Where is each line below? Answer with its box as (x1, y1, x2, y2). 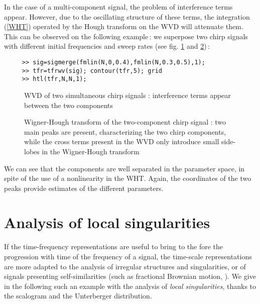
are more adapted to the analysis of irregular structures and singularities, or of (4, 261, 246, 271)
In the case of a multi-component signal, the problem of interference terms (4, 2, 233, 12)
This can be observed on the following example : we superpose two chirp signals (4, 31, 248, 41)
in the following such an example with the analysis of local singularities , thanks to (4, 280, 256, 291)
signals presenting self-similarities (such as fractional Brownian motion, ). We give (4, 271, 256, 281)
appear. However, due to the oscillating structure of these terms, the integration (4, 11, 250, 22)
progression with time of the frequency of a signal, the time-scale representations (4, 251, 252, 261)
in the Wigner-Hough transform (42, 146, 140, 156)
